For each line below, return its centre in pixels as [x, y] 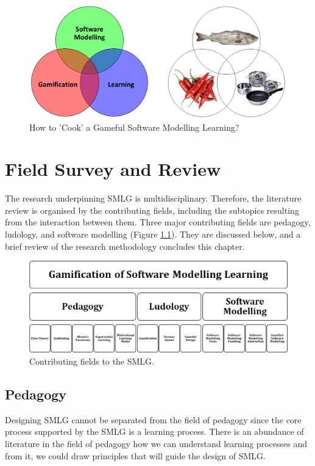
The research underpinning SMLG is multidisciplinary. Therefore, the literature [153, 198]
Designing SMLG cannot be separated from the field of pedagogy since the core [153, 419]
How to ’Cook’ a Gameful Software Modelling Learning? [134, 127]
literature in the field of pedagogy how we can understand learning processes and [156, 444]
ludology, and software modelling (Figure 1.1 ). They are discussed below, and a [153, 234]
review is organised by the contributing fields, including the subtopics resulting [152, 210]
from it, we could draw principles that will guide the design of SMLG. [135, 455]
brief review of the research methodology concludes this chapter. [125, 246]
